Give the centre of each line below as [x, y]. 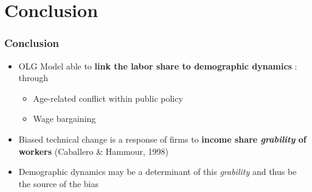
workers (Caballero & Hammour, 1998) [93, 151]
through [33, 78]
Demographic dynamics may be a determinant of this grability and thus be [158, 172]
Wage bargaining [64, 119]
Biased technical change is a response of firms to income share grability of [162, 139]
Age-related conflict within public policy [108, 98]
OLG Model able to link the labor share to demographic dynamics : [158, 66]
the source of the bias [59, 183]
